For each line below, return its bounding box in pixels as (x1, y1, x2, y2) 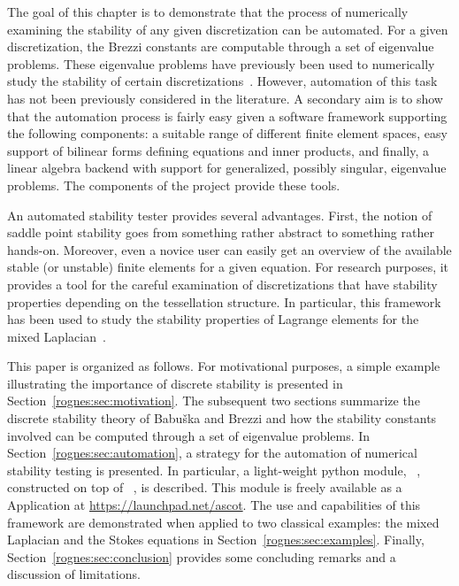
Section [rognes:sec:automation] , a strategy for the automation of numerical (7, 443, 417, 462)
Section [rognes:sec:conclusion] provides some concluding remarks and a (7, 547, 396, 566)
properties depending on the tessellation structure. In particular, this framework (7, 292, 441, 311)
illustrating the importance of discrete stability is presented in (7, 374, 343, 392)
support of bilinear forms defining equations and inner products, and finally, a (7, 141, 430, 159)
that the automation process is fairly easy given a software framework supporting (7, 106, 448, 125)
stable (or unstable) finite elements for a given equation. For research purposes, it (7, 258, 449, 276)
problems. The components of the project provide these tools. (7, 175, 340, 194)
